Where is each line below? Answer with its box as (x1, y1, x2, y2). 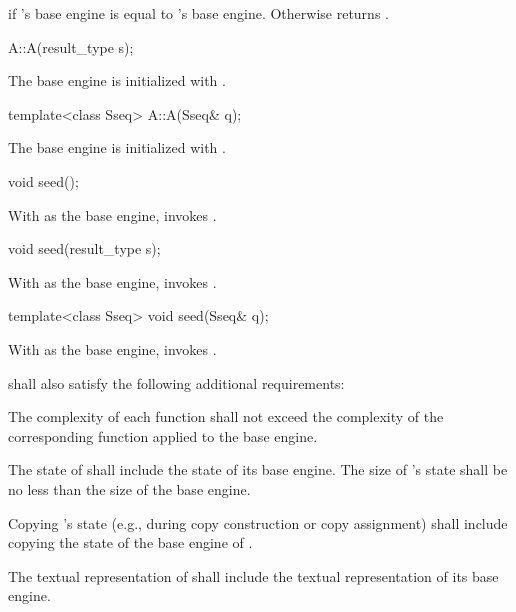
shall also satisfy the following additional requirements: (8, 372, 345, 393)
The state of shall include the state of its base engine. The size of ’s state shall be (8, 459, 508, 480)
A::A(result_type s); (8, 36, 134, 57)
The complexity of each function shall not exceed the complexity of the (8, 406, 444, 427)
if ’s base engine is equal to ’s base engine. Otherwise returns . (8, 3, 389, 23)
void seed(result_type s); (8, 238, 161, 259)
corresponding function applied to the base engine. (8, 425, 318, 446)
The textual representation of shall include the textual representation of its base (8, 565, 499, 586)
